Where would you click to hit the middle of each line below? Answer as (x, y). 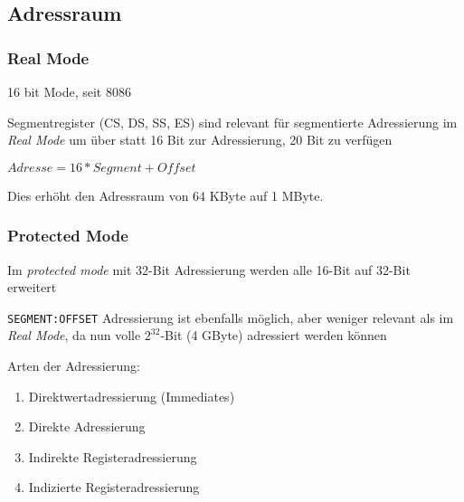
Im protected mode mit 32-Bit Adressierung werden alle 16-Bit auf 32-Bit (209, 269)
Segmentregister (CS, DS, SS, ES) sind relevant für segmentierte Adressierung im (232, 122)
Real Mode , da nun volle (74, 335)
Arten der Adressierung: (74, 366)
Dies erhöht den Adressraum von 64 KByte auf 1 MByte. (166, 195)
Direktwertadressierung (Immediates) (132, 396)
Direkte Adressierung (87, 426)
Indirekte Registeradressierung (113, 456)
